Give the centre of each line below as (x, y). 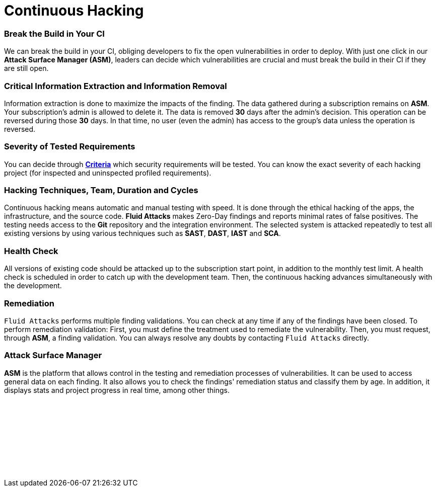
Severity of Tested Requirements (70, 147)
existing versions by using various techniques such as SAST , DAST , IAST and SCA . (142, 233)
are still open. (26, 68)
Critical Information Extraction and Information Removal (116, 86)
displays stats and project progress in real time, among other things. (117, 390)
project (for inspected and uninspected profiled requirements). (108, 173)
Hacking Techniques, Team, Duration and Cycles (101, 190)
